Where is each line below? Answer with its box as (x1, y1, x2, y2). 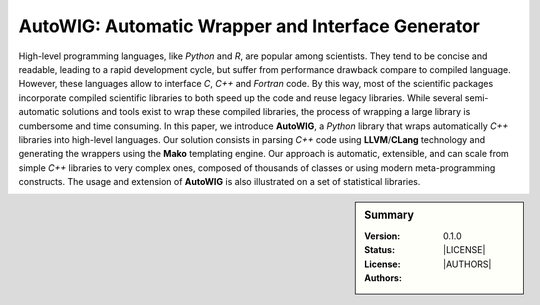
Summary (364, 208, 415, 222)
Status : (364, 244, 395, 256)
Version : (364, 230, 401, 242)
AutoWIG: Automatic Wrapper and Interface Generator (18, 15, 480, 37)
